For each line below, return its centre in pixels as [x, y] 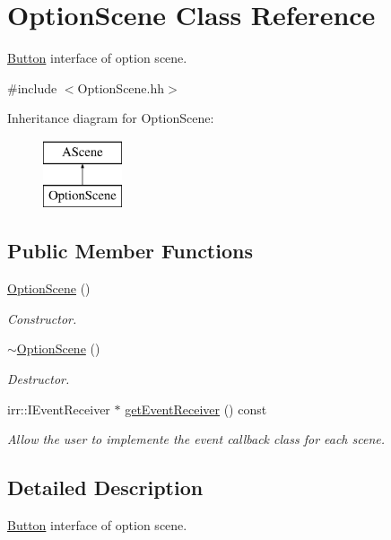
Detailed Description [105, 488]
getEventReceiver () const [196, 409]
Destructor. [39, 379]
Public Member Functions [130, 251]
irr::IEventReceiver [59, 409]
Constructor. [42, 318]
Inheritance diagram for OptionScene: [111, 118]
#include [32, 87]
